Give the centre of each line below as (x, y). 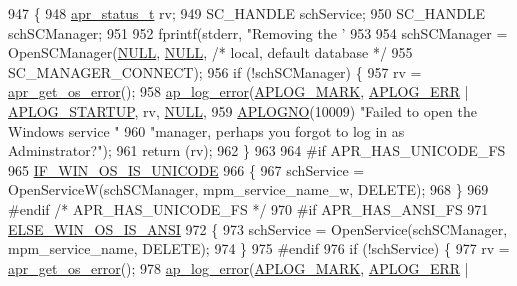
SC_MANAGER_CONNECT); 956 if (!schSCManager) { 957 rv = (215, 71)
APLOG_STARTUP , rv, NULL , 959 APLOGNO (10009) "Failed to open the (242, 110)
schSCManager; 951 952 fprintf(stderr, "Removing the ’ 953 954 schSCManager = (258, 32)
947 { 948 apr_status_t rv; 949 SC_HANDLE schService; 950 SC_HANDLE (247, 13)
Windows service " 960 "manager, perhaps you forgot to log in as (206, 130)
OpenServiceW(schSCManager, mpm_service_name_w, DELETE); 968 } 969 (248, 189)
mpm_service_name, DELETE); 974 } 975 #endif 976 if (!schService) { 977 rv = (259, 248)
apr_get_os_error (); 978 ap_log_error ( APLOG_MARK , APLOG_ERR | (238, 267)
